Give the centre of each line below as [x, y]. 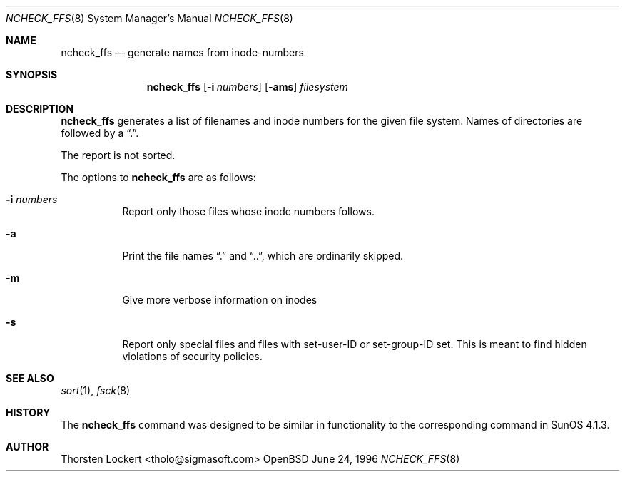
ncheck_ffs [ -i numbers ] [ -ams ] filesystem [247, 87]
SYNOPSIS [32, 75]
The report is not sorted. [118, 155]
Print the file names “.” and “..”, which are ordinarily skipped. [263, 256]
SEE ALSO [30, 378]
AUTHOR [27, 447]
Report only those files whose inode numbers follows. [248, 211]
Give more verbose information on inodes [220, 300]
